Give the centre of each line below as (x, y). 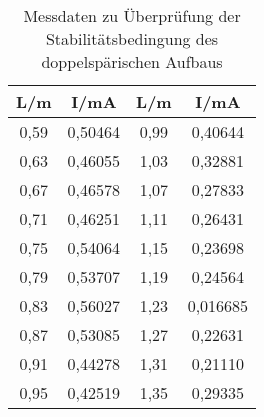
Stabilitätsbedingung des (132, 38)
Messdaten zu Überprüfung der (132, 15)
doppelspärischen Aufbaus (132, 61)
